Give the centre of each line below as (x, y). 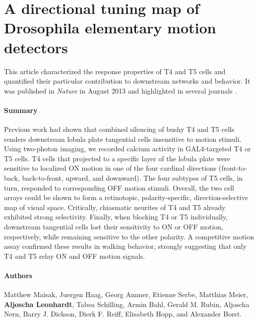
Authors (18, 275)
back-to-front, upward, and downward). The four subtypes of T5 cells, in (132, 178)
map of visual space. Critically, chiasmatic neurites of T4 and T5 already (115, 207)
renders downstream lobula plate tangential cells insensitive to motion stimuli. (123, 139)
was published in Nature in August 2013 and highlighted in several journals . (121, 90)
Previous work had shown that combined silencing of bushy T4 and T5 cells (119, 129)
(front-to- (233, 168)
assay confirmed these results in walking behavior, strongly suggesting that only (125, 246)
